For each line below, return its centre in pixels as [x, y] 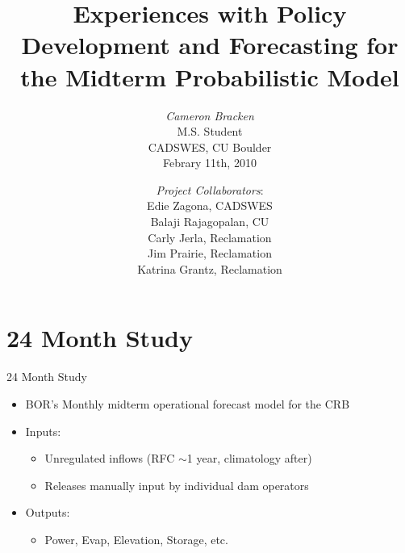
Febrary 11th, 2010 [210, 163]
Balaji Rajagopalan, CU [210, 222]
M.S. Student [210, 131]
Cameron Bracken [210, 115]
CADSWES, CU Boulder [210, 147]
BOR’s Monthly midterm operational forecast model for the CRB [188, 403]
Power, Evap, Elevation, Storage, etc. [136, 539]
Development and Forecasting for [210, 45]
